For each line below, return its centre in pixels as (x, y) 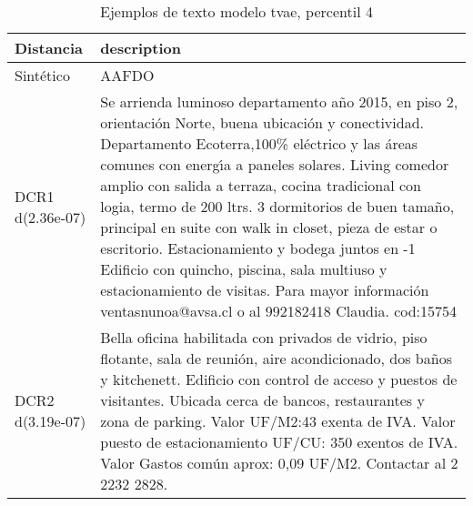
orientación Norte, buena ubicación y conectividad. (262, 122)
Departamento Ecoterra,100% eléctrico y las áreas (259, 143)
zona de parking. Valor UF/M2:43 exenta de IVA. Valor (278, 421)
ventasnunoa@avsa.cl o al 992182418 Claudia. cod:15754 (279, 311)
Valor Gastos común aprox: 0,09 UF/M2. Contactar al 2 (279, 463)
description (141, 48)
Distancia (49, 48)
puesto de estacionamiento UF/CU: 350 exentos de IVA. (279, 442)
